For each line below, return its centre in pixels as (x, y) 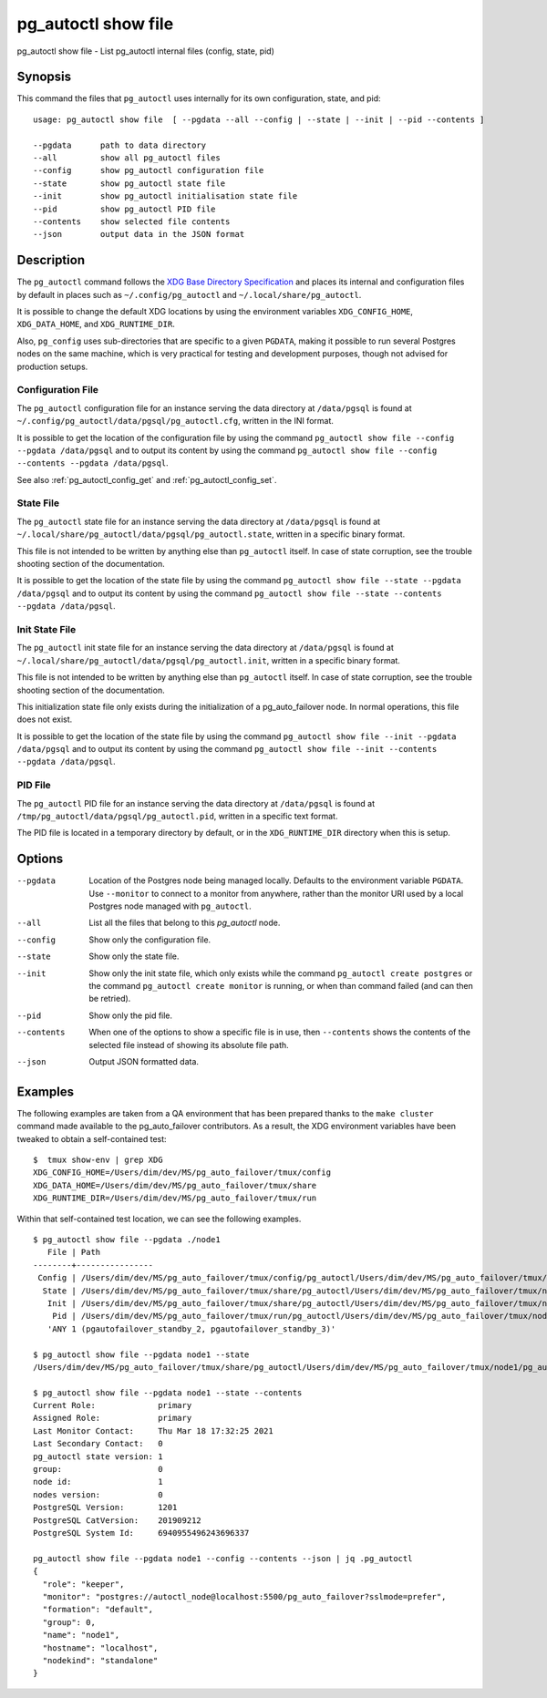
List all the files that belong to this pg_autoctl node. (185, 923)
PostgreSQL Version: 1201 (105, 1508)
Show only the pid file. (131, 1015)
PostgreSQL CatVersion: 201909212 (118, 1520)
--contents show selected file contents (132, 221)
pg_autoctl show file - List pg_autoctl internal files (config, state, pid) (146, 51)
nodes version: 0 (98, 1494)
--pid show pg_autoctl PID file (124, 209)
